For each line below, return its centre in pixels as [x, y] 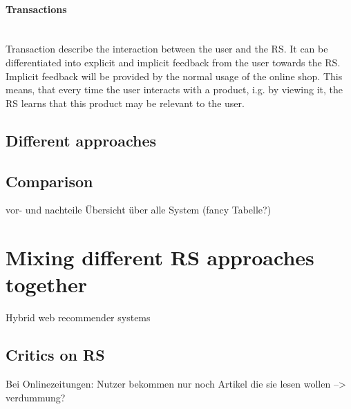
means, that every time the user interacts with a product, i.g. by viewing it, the [174, 89]
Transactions [36, 9]
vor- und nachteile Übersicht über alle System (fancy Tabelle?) [139, 210]
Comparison [49, 181]
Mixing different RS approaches [160, 257]
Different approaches [81, 140]
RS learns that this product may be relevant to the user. [125, 103]
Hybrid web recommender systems [78, 317]
